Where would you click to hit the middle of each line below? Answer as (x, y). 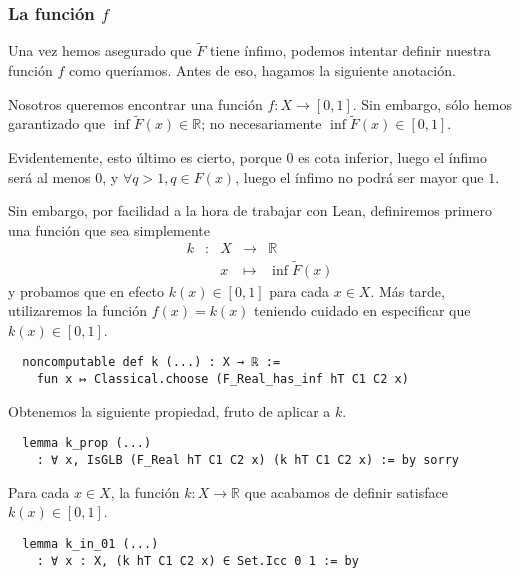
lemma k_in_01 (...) (90, 543)
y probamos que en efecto (86, 290)
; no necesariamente (261, 123)
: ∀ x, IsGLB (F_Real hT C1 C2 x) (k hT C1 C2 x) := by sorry (248, 460)
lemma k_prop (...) (87, 443)
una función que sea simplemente (109, 229)
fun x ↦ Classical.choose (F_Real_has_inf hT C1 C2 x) (222, 379)
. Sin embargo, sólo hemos (432, 103)
